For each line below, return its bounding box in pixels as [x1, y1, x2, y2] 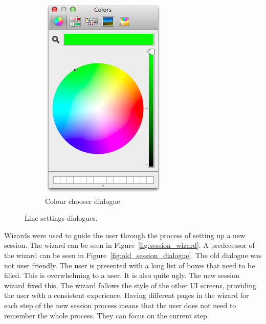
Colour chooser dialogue [45, 195, 120, 206]
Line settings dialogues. [25, 213, 98, 223]
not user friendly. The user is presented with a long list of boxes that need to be [4, 260, 255, 270]
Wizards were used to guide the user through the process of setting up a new [4, 229, 246, 240]
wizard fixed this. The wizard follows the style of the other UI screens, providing [4, 280, 256, 290]
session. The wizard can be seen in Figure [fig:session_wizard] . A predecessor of [4, 240, 255, 250]
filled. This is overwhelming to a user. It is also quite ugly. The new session [4, 270, 239, 281]
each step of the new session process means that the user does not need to [4, 299, 236, 310]
